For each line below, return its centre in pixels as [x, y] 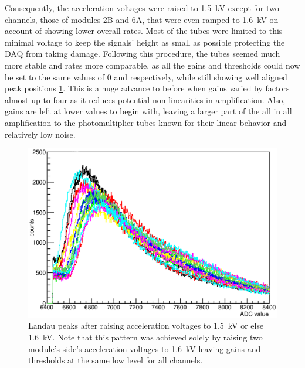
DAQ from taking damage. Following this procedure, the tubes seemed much [143, 54]
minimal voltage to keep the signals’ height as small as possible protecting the [145, 42]
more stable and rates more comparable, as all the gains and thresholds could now [152, 65]
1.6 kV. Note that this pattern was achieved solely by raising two [145, 337]
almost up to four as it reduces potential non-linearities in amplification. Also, [145, 99]
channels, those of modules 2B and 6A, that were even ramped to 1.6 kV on [142, 19]
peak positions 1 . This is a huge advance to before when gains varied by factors [147, 88]
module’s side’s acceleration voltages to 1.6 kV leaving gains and [145, 348]
